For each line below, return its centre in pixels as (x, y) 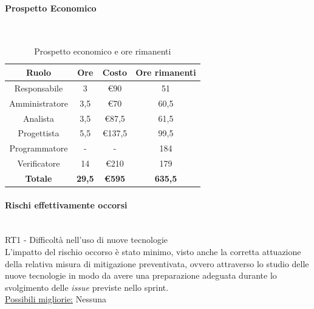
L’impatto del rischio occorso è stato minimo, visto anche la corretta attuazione (153, 251)
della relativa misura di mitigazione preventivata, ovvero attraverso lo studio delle (157, 263)
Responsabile (39, 88)
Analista (39, 118)
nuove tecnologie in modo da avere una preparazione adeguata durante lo (141, 275)
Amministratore (39, 103)
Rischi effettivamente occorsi (66, 204)
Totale (39, 178)
